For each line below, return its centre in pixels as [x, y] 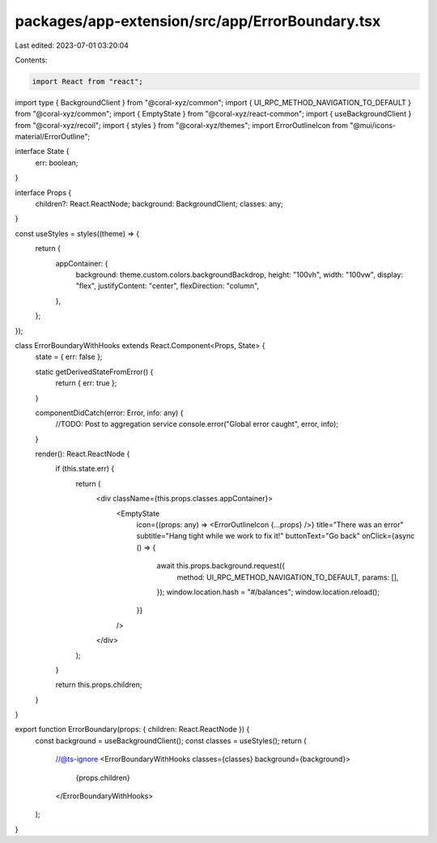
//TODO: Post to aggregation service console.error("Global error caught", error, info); [197, 424]
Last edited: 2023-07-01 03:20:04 [72, 45]
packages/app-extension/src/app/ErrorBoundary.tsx [198, 21]
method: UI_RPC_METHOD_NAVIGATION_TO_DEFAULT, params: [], [288, 577]
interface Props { [43, 192]
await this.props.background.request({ [221, 566]
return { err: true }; [86, 383]
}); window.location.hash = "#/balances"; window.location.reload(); [268, 592]
